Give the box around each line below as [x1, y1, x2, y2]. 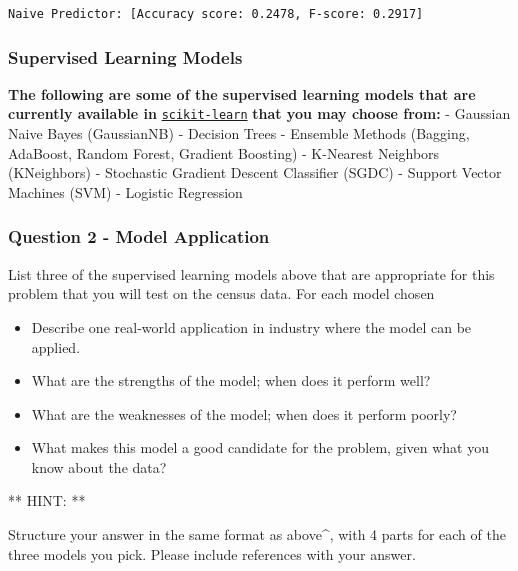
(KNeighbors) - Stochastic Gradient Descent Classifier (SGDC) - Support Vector [8, 162, 502, 183]
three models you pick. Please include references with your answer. [8, 543, 416, 564]
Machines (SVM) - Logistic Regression [8, 181, 243, 202]
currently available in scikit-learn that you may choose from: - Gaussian [8, 103, 511, 124]
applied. [31, 336, 81, 357]
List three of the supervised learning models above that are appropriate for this [8, 263, 495, 284]
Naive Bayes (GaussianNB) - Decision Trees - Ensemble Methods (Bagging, [8, 123, 470, 144]
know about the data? [31, 456, 167, 477]
